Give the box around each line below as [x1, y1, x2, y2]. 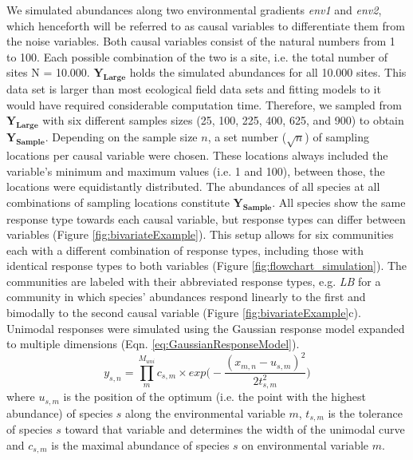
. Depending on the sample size [45, 129, 198, 145]
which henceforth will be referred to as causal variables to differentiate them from [6, 17, 405, 34]
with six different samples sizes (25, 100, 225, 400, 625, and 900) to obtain [42, 112, 404, 129]
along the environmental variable [125, 404, 285, 421]
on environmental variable [242, 436, 369, 453]
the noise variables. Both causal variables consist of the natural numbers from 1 [6, 33, 395, 50]
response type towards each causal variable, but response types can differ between [6, 210, 406, 227]
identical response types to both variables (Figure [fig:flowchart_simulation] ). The [6, 257, 407, 274]
